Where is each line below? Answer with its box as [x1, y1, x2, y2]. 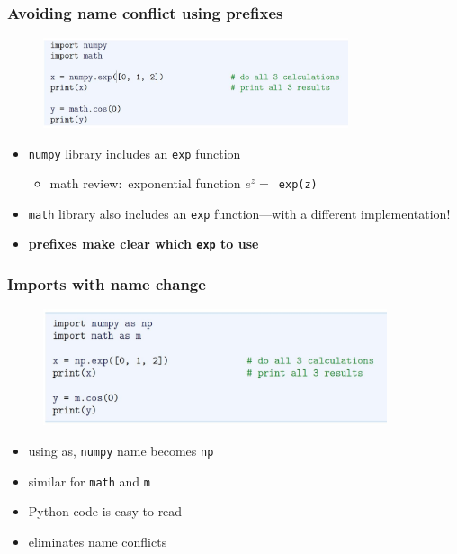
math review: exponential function [49, 174, 241, 193]
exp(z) [278, 178, 318, 192]
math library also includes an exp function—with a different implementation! [28, 204, 451, 223]
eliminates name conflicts [28, 531, 167, 550]
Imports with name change [7, 273, 206, 295]
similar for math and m [28, 471, 150, 490]
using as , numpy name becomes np [28, 440, 214, 459]
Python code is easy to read [28, 502, 183, 521]
